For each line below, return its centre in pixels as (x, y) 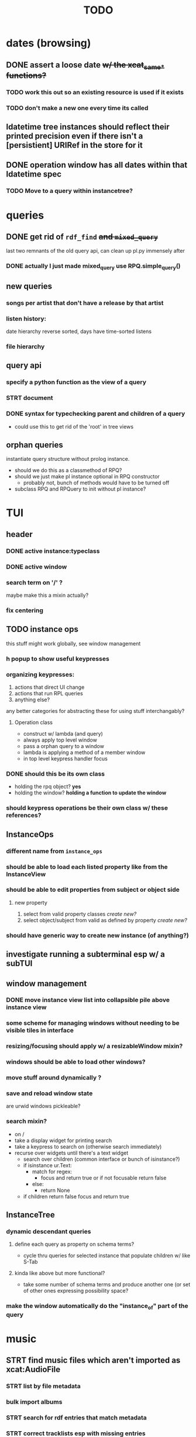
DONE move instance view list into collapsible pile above (88, 1000)
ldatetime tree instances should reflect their (88, 127)
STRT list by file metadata (43, 1386)
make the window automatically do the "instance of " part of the (97, 1307)
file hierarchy (25, 346)
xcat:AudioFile (33, 1370)
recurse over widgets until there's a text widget (71, 1153)
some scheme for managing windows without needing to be (93, 1023)
